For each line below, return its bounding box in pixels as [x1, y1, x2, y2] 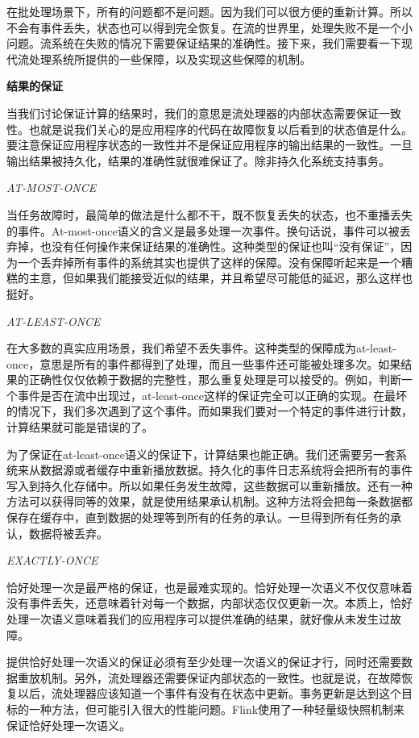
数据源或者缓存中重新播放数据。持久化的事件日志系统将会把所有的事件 [39, 461, 413, 478]
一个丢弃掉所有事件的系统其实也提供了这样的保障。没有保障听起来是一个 [17, 253, 401, 270]
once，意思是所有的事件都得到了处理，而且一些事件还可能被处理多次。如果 [6, 355, 401, 372]
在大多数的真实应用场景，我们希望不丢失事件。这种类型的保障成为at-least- [6, 340, 396, 356]
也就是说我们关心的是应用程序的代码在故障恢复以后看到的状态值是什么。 [28, 120, 413, 137]
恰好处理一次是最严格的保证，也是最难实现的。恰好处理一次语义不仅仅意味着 [6, 578, 413, 595]
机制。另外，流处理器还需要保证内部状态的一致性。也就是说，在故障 [39, 669, 401, 686]
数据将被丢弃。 [28, 524, 108, 541]
